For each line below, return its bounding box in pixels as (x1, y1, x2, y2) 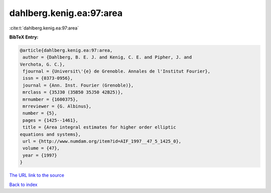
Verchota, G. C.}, (20, 61, 65, 67)
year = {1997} (23, 152, 57, 158)
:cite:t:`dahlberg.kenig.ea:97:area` (9, 25, 79, 31)
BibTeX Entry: (9, 34, 39, 40)
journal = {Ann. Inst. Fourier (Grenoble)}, (23, 82, 134, 88)
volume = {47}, (23, 145, 60, 151)
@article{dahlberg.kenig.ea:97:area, (20, 47, 113, 53)
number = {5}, (23, 110, 57, 116)
